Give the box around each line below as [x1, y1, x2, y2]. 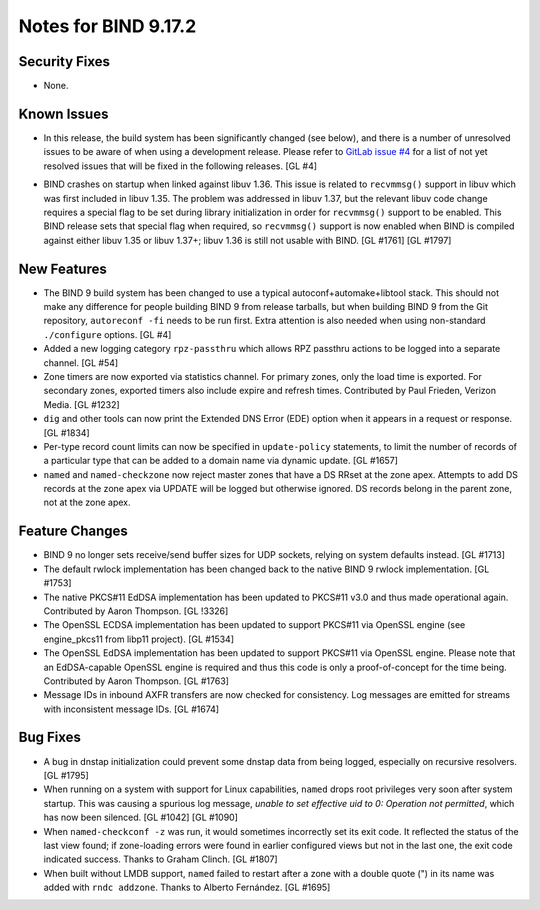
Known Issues [18, 105, 109, 122]
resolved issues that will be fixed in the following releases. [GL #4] [43, 160, 318, 172]
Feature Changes [18, 523, 129, 540]
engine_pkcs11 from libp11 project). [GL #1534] [43, 633, 235, 645]
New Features [18, 260, 107, 277]
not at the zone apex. [43, 496, 131, 509]
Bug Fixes [18, 729, 82, 746]
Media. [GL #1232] [43, 398, 120, 410]
